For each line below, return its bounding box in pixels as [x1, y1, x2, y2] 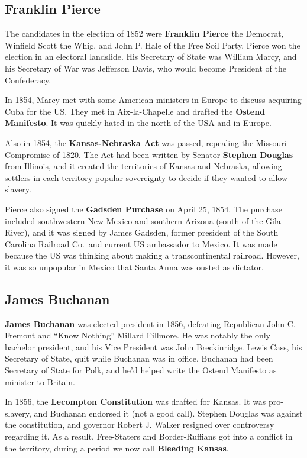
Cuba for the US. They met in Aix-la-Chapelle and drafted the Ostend [5, 105, 266, 117]
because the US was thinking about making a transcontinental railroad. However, [5, 249, 299, 262]
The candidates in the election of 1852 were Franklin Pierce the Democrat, [5, 27, 284, 40]
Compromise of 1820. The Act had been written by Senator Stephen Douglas [5, 148, 293, 160]
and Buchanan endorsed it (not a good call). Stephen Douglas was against [34, 407, 303, 419]
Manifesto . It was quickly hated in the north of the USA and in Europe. [5, 117, 272, 129]
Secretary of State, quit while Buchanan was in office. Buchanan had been [5, 352, 273, 365]
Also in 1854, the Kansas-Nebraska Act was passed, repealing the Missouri [5, 136, 287, 149]
